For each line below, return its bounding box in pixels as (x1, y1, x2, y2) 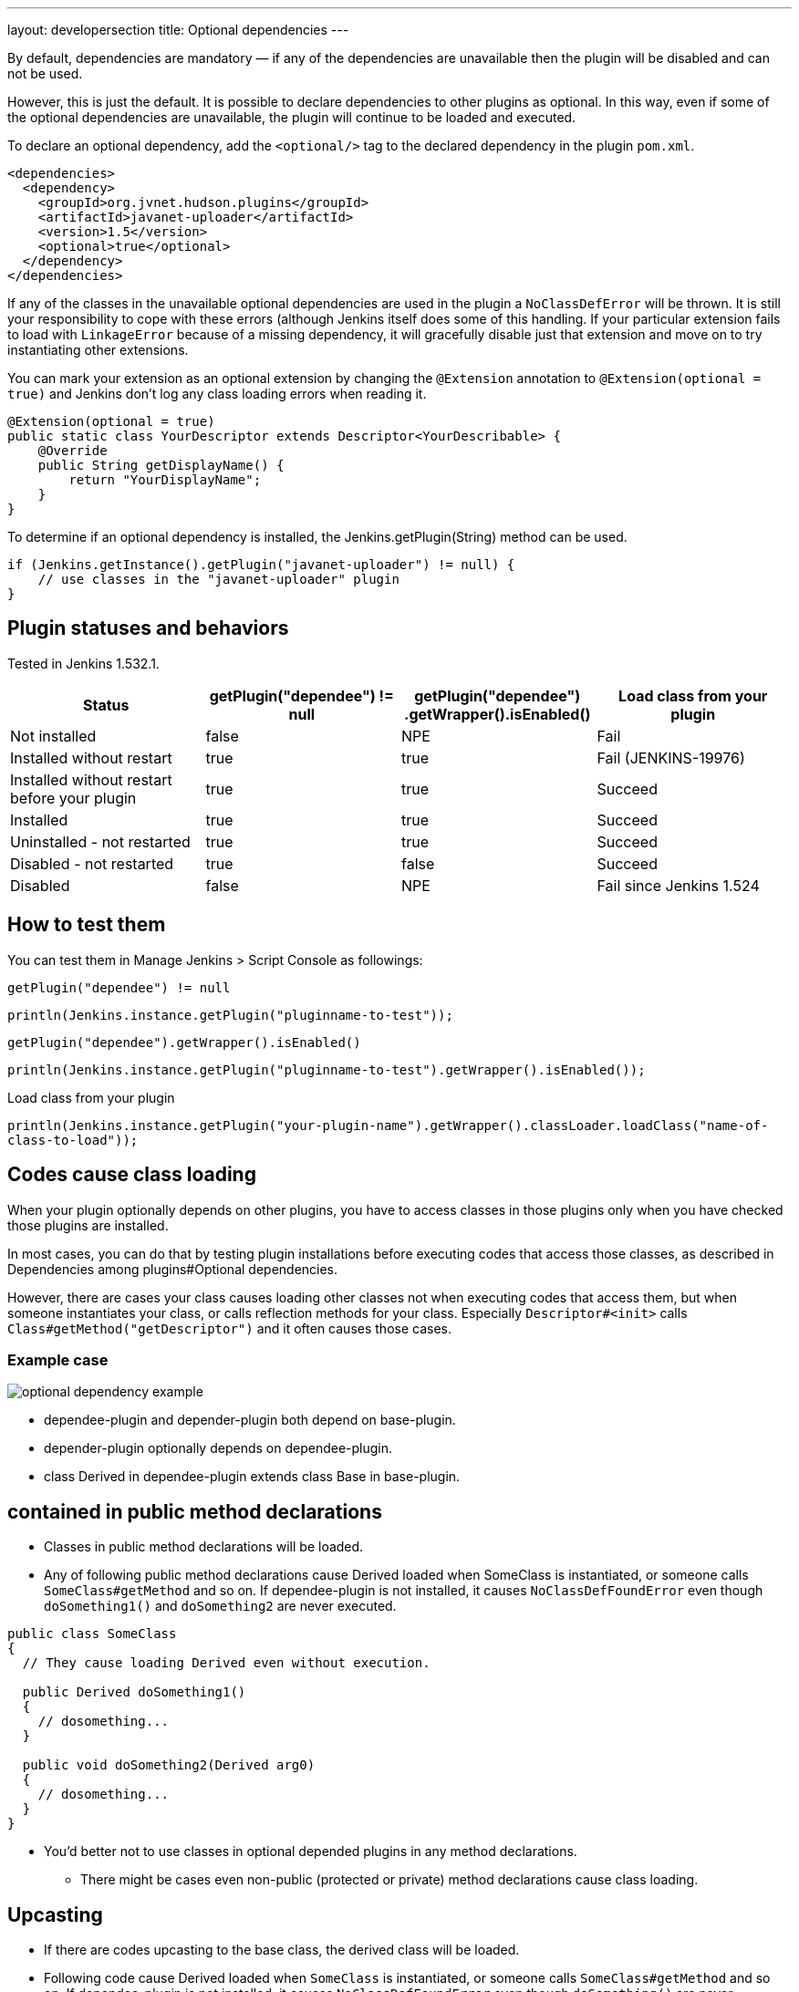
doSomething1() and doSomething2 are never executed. (44, 1598, 397, 1614)
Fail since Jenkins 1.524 (597, 876, 760, 895)
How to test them (7, 913, 166, 937)
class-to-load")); (7, 1132, 139, 1147)
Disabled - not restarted (10, 854, 174, 873)
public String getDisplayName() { (37, 458, 285, 472)
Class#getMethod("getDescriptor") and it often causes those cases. (7, 1320, 451, 1336)
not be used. (7, 66, 83, 81)
